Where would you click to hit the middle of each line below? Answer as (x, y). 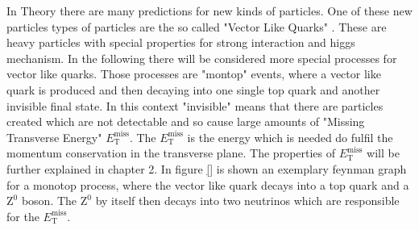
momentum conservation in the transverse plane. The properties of (171, 153)
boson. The (49, 201)
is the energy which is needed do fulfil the (290, 137)
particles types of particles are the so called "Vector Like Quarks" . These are (197, 26)
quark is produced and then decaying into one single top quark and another (193, 89)
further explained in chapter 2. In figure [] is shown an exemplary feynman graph (207, 168)
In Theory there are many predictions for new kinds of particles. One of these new (209, 10)
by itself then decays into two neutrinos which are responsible (247, 201)
